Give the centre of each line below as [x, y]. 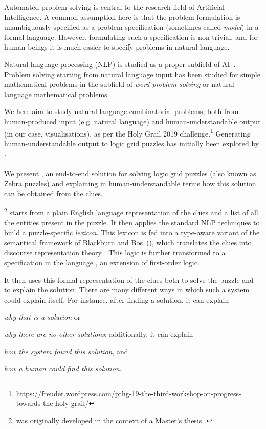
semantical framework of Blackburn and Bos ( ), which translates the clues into [128, 242]
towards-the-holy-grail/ [52, 403]
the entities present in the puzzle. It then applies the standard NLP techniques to [132, 222]
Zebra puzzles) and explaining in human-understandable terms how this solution [130, 183]
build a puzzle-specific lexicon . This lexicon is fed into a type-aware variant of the [132, 232]
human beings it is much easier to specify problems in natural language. [117, 47]
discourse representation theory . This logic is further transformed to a [115, 252]
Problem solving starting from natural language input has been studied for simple [132, 74]
